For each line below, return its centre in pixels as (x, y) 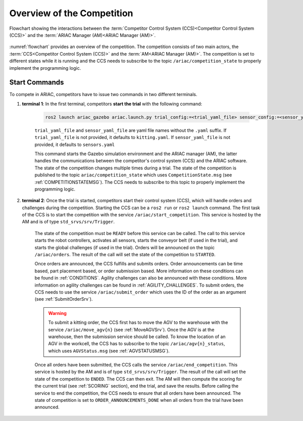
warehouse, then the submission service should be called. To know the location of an (137, 337)
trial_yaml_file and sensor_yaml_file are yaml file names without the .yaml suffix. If (131, 130)
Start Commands (37, 83)
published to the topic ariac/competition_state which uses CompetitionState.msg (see (133, 175)
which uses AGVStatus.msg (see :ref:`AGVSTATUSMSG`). (109, 351)
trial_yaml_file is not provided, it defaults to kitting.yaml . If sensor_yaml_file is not (133, 137)
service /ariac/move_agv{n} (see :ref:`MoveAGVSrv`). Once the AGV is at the (131, 330)
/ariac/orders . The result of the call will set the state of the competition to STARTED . (125, 255)
